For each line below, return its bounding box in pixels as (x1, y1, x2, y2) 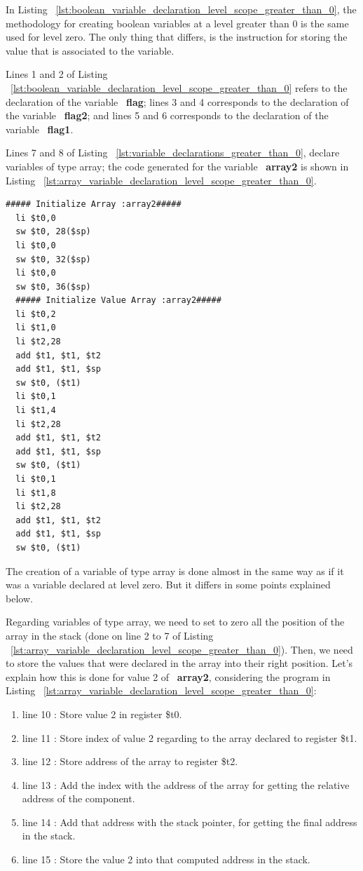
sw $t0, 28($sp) (15, 227, 91, 237)
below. (6, 590, 33, 605)
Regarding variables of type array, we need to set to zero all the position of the (6, 614, 345, 629)
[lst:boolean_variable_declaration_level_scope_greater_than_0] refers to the (11, 80, 348, 95)
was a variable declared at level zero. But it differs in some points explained (6, 577, 331, 592)
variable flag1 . (6, 121, 74, 136)
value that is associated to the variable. (6, 43, 174, 58)
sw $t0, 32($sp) (15, 254, 91, 264)
